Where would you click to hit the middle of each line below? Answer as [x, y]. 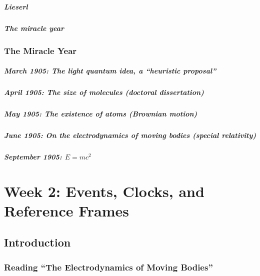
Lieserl [16, 6]
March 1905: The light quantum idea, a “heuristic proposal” [110, 71]
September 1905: [33, 156]
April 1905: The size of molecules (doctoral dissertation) [104, 92]
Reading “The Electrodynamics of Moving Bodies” [108, 267]
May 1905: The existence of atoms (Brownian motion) [101, 113]
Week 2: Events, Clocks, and [104, 191]
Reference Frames [67, 210]
